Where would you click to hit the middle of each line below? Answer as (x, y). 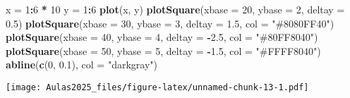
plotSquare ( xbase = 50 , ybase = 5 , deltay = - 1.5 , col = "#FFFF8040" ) (163, 50)
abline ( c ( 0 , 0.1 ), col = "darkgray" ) (82, 65)
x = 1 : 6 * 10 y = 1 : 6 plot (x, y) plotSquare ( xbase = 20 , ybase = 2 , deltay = (175, 9)
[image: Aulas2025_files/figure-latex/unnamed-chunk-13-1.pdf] (157, 87)
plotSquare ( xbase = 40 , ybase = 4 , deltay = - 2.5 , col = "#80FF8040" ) (162, 37)
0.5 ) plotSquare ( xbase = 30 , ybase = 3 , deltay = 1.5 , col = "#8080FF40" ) (170, 23)
